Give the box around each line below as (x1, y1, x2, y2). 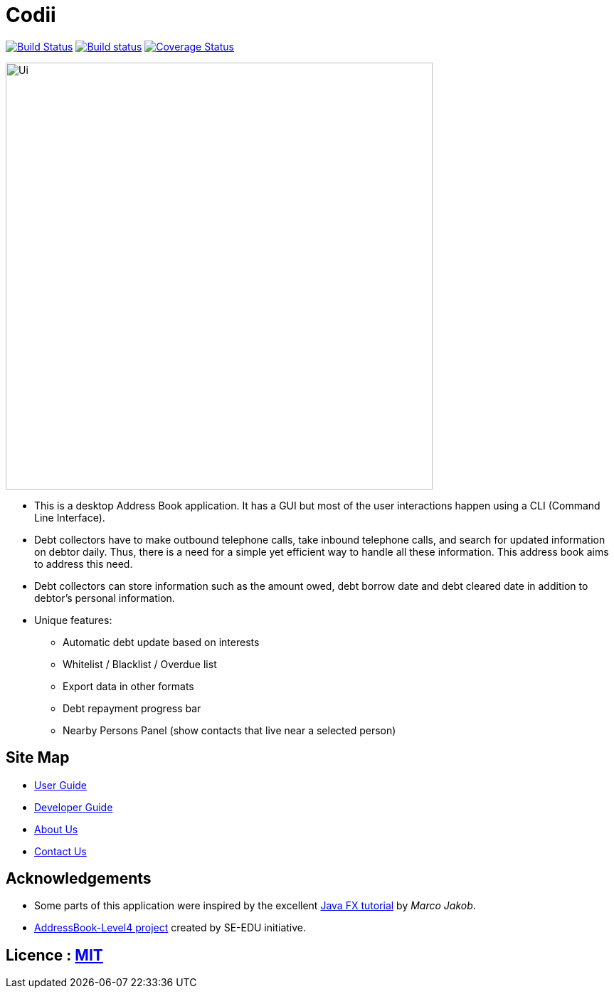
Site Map (6, 749, 70, 767)
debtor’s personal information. (34, 591, 175, 604)
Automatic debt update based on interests (63, 635, 260, 648)
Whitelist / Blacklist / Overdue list (63, 657, 217, 670)
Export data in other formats (63, 680, 194, 692)
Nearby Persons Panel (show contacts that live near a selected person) (63, 724, 396, 736)
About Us (34, 823, 78, 835)
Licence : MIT (6, 946, 103, 964)
